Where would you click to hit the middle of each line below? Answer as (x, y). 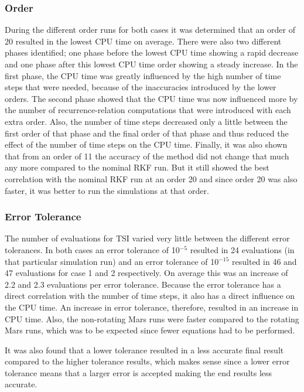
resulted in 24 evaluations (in (242, 249)
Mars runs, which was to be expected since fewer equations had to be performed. (150, 330)
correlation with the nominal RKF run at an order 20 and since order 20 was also (151, 178)
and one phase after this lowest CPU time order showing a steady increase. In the (151, 64)
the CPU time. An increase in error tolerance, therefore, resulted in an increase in (152, 307)
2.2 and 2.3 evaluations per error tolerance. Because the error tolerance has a (143, 284)
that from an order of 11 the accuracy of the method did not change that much (147, 156)
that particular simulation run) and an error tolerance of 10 (112, 261)
